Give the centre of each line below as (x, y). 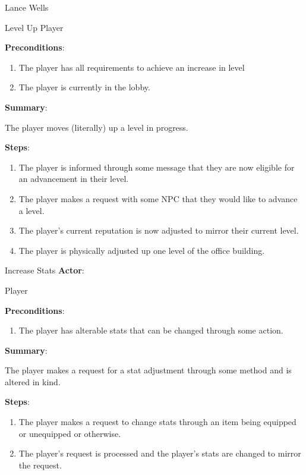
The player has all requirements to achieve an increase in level (132, 67)
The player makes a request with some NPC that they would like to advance (158, 198)
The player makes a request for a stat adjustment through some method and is (148, 370)
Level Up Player (34, 27)
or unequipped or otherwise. (70, 433)
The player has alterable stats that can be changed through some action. (151, 330)
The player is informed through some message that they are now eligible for (157, 167)
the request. (40, 465)
